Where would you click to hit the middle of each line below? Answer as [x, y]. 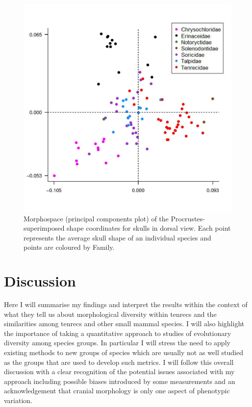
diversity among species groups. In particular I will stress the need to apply [117, 343]
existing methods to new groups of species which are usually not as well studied [124, 352]
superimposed [44, 228]
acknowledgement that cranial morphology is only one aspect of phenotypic [117, 391]
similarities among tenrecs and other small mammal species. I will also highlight [124, 323]
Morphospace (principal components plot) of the [96, 218]
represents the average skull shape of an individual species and [117, 237]
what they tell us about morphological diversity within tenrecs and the [110, 314]
